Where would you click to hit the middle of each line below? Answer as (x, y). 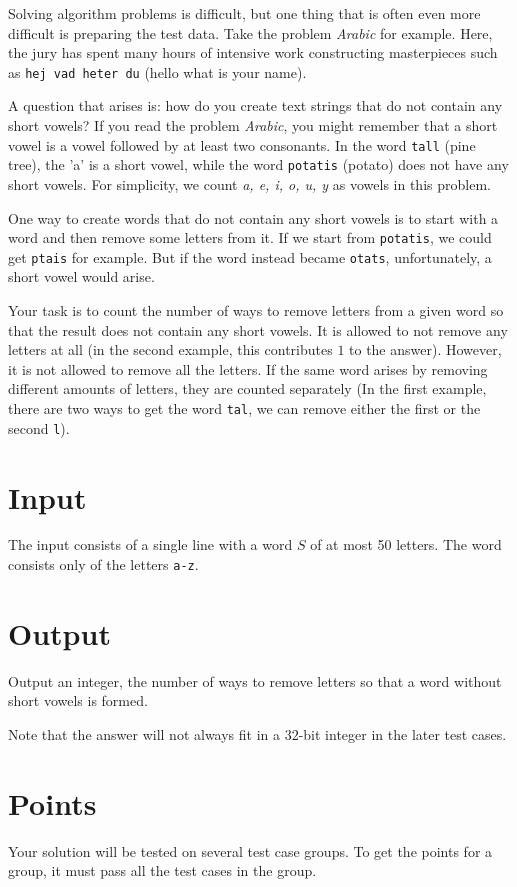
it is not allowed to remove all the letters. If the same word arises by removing (248, 368)
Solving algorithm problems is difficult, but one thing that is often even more (244, 13)
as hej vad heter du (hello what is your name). (157, 71)
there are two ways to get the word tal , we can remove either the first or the (244, 408)
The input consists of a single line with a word (150, 544)
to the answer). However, (425, 349)
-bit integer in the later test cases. (402, 734)
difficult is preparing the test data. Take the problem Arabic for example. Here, (250, 32)
